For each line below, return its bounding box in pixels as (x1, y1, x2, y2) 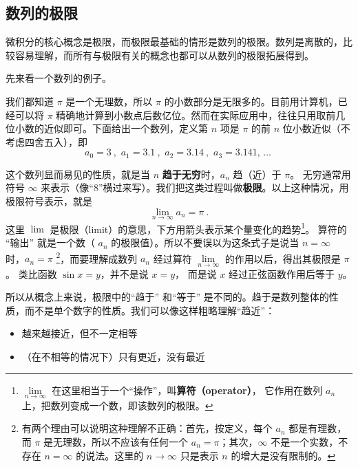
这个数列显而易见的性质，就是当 (6, 166, 150, 181)
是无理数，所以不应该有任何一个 (43, 434, 189, 448)
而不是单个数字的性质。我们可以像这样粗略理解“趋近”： (24, 303, 275, 317)
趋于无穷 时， (162, 166, 220, 181)
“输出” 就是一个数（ (6, 235, 95, 250)
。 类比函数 (6, 266, 57, 281)
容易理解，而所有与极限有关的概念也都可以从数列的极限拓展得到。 (14, 47, 314, 62)
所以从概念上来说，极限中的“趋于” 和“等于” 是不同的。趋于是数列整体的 (6, 290, 329, 304)
